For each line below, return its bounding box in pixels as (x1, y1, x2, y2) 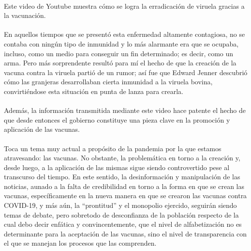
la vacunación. (4, 10, 46, 20)
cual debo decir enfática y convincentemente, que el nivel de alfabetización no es (4, 219, 242, 229)
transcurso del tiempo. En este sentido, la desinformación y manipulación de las (4, 172, 240, 182)
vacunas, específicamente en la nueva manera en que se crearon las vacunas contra (4, 190, 247, 201)
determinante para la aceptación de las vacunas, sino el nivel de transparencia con (4, 228, 247, 238)
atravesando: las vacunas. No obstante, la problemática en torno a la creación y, (4, 153, 240, 163)
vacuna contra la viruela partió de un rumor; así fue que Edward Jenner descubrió (4, 67, 248, 77)
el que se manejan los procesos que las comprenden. (4, 238, 157, 248)
